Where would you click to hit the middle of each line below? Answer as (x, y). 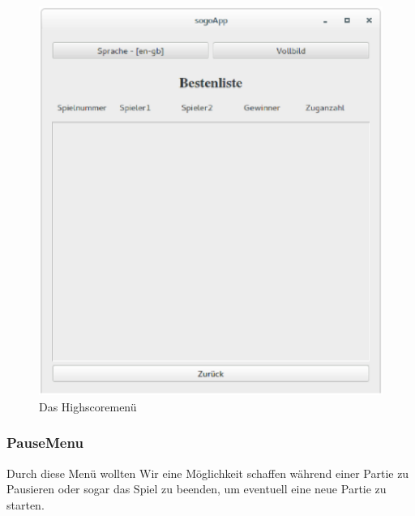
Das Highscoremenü (88, 406)
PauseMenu (45, 443)
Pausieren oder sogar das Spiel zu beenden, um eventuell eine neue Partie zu (197, 489)
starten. (26, 504)
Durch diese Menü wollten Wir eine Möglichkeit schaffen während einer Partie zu (208, 473)
